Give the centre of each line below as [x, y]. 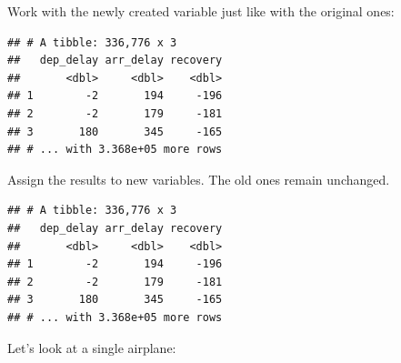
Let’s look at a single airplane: [92, 347]
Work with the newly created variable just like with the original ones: [201, 11]
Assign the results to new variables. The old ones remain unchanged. [199, 179]
